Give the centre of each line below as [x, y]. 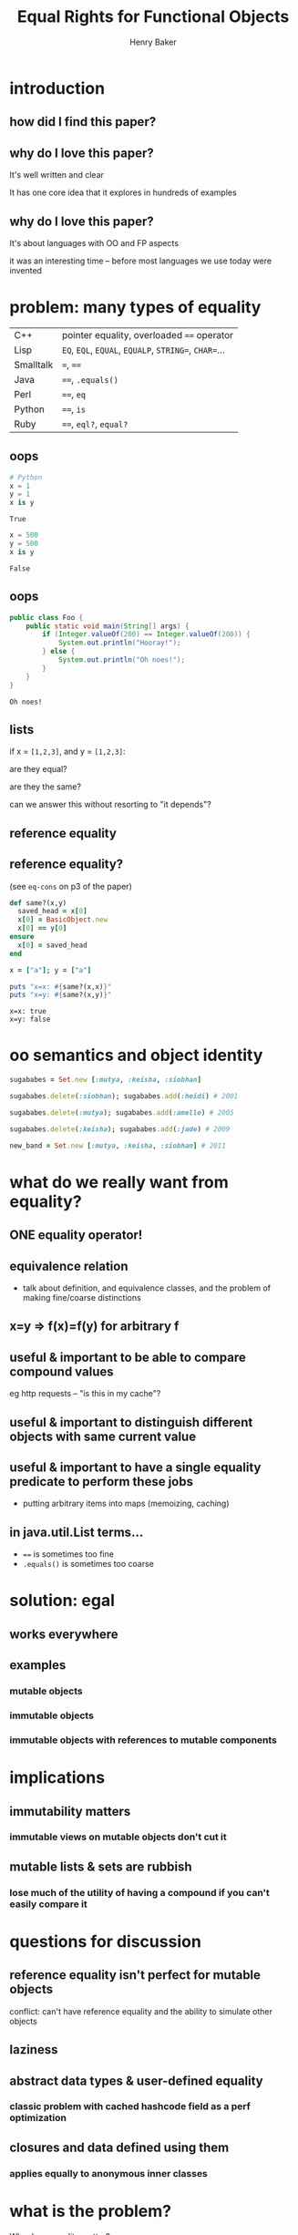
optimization [38, 2118]
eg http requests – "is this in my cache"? [85, 1394]
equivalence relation [69, 1266]
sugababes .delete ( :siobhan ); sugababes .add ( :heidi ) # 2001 [124, 1097]
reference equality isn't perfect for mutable [135, 1975]
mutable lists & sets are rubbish [101, 1866]
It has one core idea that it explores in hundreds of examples [123, 192]
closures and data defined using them [119, 2147]
